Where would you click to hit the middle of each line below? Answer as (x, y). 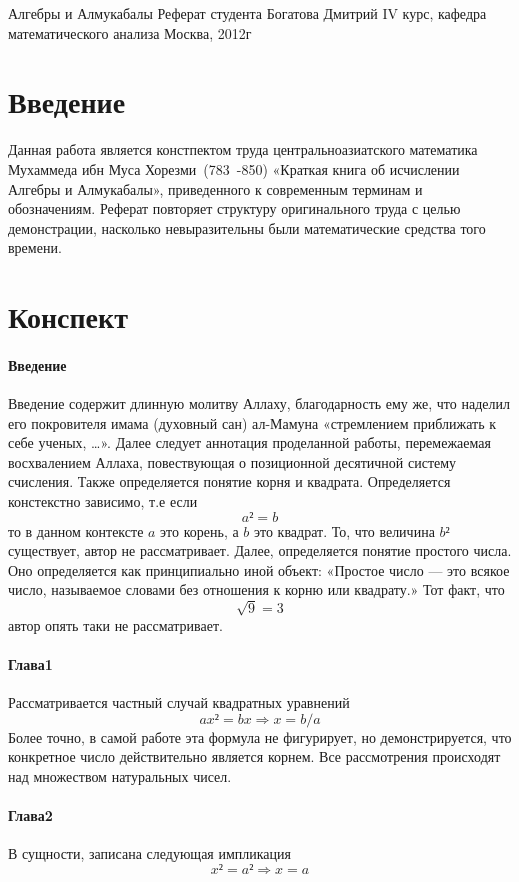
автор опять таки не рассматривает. (115, 624)
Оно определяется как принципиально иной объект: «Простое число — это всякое (259, 569)
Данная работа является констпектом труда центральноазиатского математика (243, 149)
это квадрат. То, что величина (344, 530)
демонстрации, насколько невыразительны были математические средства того (247, 227)
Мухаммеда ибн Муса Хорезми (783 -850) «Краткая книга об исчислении (234, 168)
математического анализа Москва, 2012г (130, 32)
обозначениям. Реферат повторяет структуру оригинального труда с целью (234, 208)
